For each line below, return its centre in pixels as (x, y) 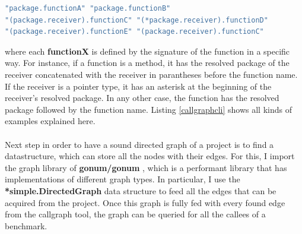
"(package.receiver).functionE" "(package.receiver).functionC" (134, 32)
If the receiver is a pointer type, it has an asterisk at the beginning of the (138, 86)
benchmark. (26, 225)
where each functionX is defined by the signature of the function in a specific (147, 51)
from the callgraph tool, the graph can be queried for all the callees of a (135, 214)
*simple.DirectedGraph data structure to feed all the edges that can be (141, 190)
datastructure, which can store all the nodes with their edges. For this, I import (150, 156)
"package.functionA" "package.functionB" (88, 8)
